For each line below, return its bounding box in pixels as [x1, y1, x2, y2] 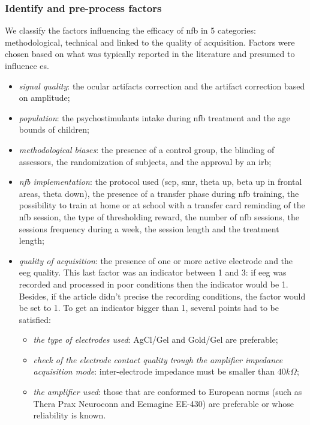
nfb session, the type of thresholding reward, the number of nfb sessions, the [19, 210, 299, 223]
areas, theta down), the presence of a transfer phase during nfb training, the [19, 187, 299, 199]
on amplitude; [19, 91, 70, 104]
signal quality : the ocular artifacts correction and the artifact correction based [19, 79, 305, 92]
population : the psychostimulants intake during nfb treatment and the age [19, 111, 290, 124]
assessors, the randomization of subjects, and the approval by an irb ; [19, 155, 272, 167]
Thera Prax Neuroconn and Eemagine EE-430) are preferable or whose [33, 397, 294, 409]
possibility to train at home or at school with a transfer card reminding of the [19, 199, 305, 211]
